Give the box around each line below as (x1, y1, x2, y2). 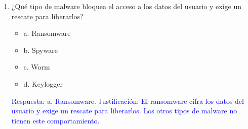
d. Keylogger (23, 78, 63, 89)
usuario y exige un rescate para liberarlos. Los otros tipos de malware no (11, 105, 237, 116)
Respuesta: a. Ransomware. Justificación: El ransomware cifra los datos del (11, 95, 244, 106)
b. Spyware (23, 44, 58, 55)
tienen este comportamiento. (11, 115, 100, 125)
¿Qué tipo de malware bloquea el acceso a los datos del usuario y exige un (11, 1, 241, 11)
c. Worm (23, 61, 50, 72)
